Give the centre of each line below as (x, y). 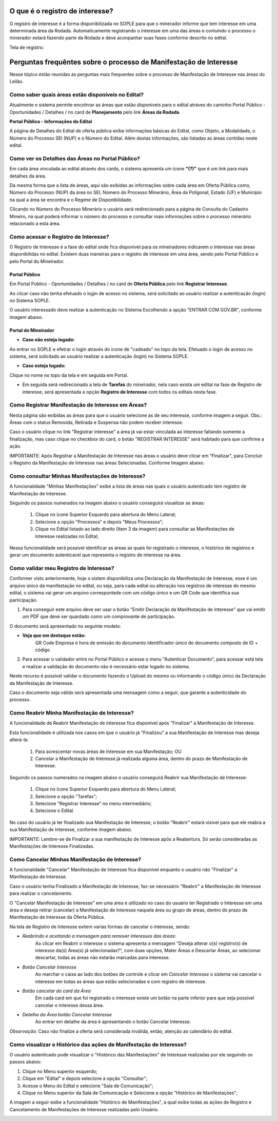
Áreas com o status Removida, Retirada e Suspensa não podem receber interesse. (96, 422)
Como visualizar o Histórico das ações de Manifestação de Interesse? (98, 1045)
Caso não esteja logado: (49, 340)
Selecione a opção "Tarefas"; (66, 796)
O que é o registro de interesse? (61, 11)
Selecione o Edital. (55, 810)
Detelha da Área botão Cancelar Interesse (67, 1015)
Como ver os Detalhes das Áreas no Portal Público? (75, 158)
